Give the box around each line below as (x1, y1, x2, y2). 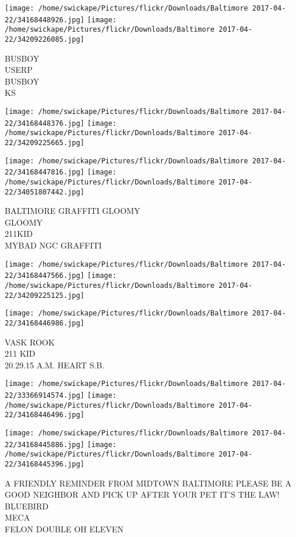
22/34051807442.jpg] (5, 187, 85, 196)
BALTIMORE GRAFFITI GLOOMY (5, 204, 141, 217)
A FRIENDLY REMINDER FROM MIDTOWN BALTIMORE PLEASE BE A (5, 476, 292, 489)
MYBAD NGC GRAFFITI (5, 239, 102, 251)
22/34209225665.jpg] (5, 138, 85, 147)
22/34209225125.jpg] (5, 291, 85, 300)
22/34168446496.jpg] (5, 411, 85, 419)
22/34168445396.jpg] (5, 459, 85, 468)
